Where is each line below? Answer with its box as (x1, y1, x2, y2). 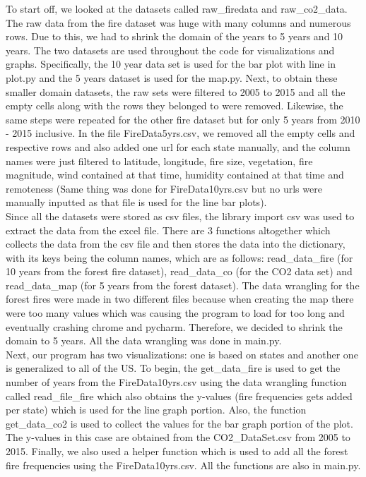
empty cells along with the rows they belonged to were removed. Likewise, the (6, 98, 343, 113)
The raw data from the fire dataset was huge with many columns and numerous (6, 15, 351, 30)
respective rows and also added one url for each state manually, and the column (6, 139, 350, 154)
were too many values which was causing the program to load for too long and (6, 306, 345, 320)
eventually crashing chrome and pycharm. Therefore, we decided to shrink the (6, 319, 343, 334)
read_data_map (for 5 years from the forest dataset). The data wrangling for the (6, 277, 360, 292)
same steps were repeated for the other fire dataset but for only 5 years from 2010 (6, 111, 360, 126)
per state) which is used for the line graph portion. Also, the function (6, 402, 307, 417)
